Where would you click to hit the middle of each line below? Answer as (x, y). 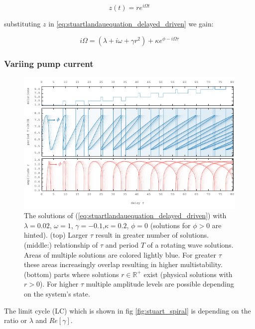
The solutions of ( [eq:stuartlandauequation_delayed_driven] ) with (125, 215)
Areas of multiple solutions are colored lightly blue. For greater (120, 254)
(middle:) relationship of (61, 244)
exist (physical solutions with (188, 274)
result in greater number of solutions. (152, 235)
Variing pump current (49, 63)
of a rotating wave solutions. (190, 244)
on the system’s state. (57, 293)
